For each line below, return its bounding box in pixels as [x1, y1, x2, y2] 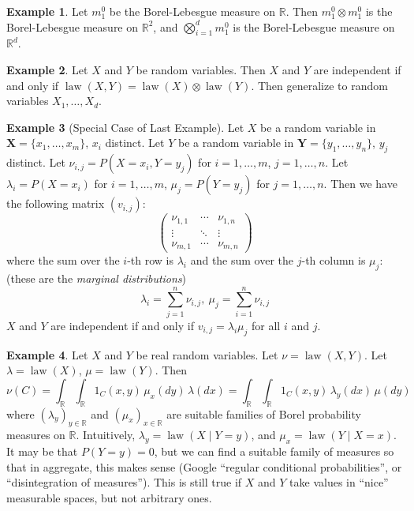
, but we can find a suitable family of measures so [154, 443, 394, 460]
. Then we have [323, 175, 397, 192]
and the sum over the [190, 252, 294, 269]
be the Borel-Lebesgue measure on [109, 3, 276, 19]
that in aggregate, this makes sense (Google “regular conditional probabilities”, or [6, 458, 402, 475]
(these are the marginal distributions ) [6, 270, 187, 287]
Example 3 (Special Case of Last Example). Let [6, 118, 244, 135]
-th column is [301, 252, 366, 269]
